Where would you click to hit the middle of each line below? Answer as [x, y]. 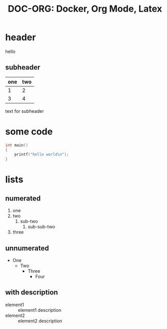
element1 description [40, 310]
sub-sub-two [41, 227]
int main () [17, 145]
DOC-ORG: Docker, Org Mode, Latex [85, 9]
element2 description [40, 321]
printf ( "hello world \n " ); [42, 155]
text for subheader [25, 111]
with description [32, 292]
